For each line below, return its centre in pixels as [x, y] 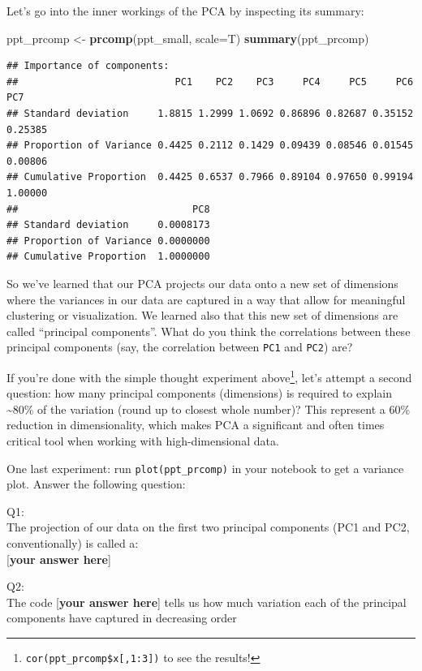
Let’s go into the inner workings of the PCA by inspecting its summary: [185, 11]
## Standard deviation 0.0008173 [108, 225]
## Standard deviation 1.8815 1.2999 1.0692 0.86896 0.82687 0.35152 [210, 113]
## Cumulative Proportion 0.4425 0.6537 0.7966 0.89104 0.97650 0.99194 [210, 177]
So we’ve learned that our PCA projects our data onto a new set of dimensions [202, 283]
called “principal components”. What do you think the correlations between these [209, 331]
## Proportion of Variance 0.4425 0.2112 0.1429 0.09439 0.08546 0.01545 [210, 146]
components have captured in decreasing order [122, 618]
